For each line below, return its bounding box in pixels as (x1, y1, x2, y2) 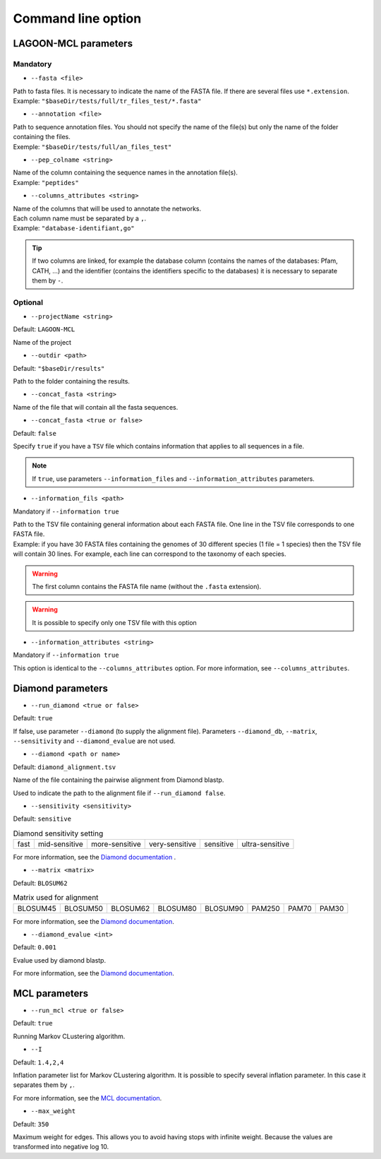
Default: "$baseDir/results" (13, 364, 105, 372)
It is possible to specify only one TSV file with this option (32, 618, 197, 626)
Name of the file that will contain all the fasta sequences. (13, 403, 179, 411)
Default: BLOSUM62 (13, 879, 68, 887)
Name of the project (13, 338, 72, 346)
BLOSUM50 (64, 903, 104, 913)
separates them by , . (13, 1081, 75, 1089)
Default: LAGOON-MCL (13, 325, 75, 333)
